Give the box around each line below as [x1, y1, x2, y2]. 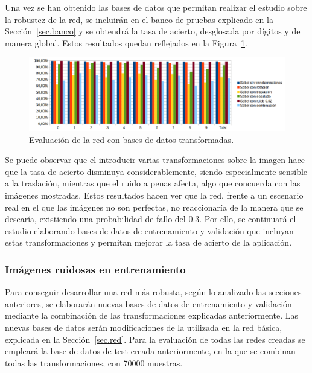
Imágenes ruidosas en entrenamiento [5, 261, 186, 276]
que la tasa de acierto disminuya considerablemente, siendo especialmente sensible [5, 165, 308, 177]
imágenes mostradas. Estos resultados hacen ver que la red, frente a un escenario [5, 189, 304, 202]
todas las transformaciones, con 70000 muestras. [5, 356, 183, 369]
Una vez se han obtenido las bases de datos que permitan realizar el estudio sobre [5, 1, 307, 13]
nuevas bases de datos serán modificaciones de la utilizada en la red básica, [5, 321, 282, 334]
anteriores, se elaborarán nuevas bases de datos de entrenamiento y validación [5, 297, 292, 310]
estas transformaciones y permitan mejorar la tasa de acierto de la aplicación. [5, 236, 292, 249]
